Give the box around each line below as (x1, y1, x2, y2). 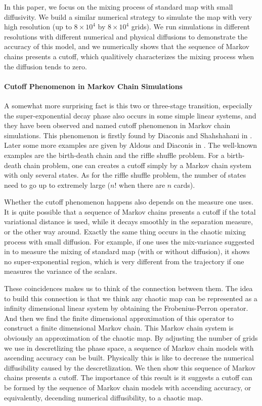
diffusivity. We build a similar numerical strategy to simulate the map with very (4, 11, 252, 22)
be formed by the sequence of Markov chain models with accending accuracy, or (4, 382, 251, 392)
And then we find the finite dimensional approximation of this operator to (4, 312, 234, 323)
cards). (173, 179, 195, 190)
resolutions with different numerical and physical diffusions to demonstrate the (4, 31, 248, 42)
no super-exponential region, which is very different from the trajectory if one (4, 256, 244, 266)
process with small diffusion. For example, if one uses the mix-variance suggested (4, 236, 254, 247)
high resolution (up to (4, 21, 72, 32)
